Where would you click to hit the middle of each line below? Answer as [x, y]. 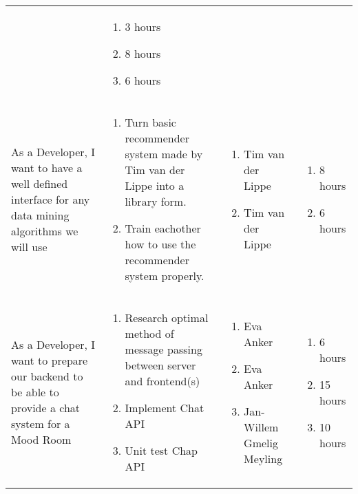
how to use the [160, 244]
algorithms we [45, 230]
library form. [156, 201]
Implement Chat [165, 408]
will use [29, 246]
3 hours [143, 26]
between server [160, 365]
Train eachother [163, 228]
